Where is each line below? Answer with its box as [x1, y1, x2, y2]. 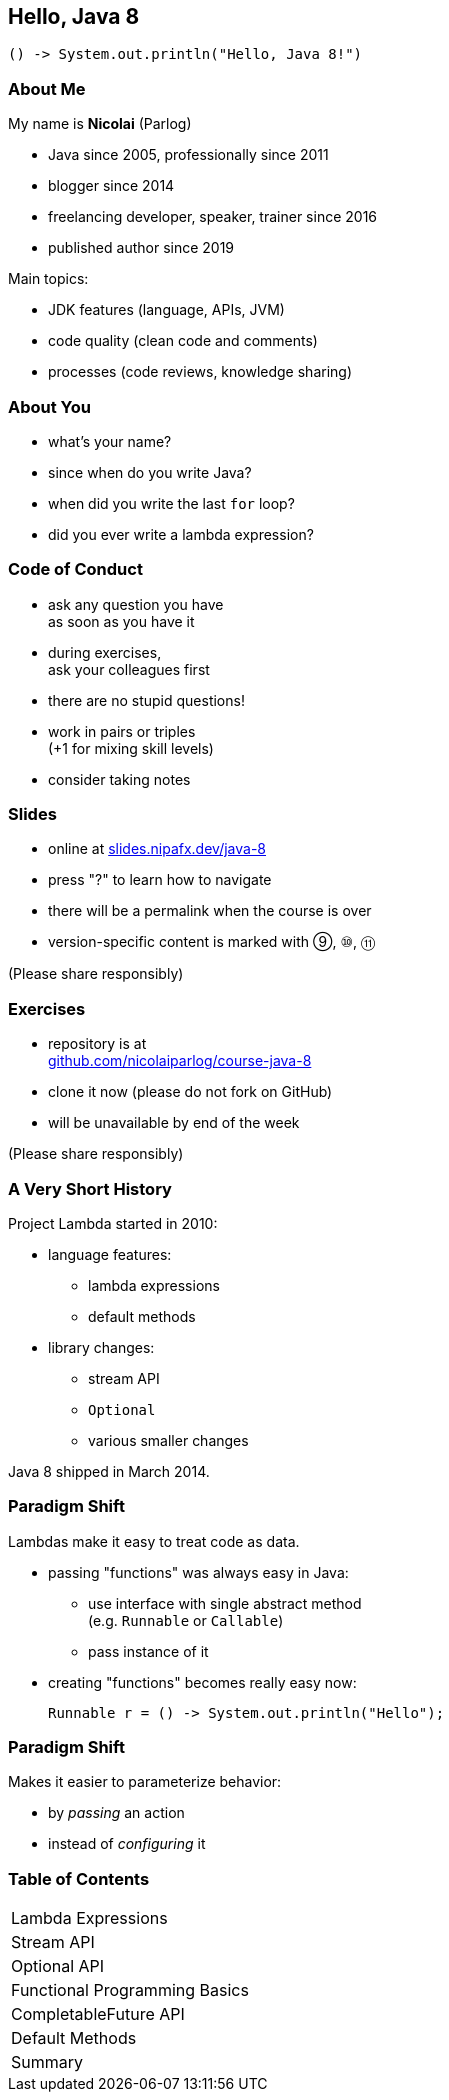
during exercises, [48, 643, 162, 661]
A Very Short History [8, 1178, 172, 1199]
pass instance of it [88, 1642, 209, 1660]
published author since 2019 [48, 239, 235, 257]
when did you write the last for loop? [48, 494, 295, 512]
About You [8, 396, 91, 417]
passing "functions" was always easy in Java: [48, 1563, 349, 1581]
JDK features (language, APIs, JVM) [48, 301, 285, 319]
